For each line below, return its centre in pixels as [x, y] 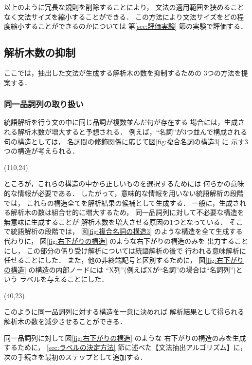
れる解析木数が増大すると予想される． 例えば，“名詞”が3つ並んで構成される [126, 131]
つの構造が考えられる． [41, 151]
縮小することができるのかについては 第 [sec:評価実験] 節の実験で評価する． [129, 26]
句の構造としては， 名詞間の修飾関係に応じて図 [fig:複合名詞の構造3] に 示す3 [126, 141]
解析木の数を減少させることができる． [65, 321]
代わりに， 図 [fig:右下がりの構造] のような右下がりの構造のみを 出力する [119, 240]
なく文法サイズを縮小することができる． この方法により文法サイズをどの [121, 16]
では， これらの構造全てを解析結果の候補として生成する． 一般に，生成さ [122, 202]
